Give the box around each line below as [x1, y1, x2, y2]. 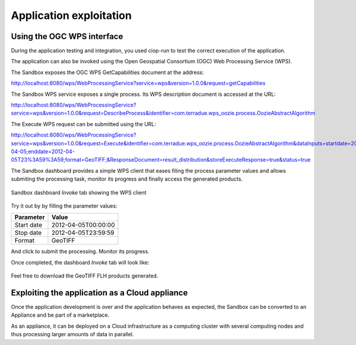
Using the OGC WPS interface [11, 31, 123, 41]
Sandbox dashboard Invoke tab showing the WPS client [11, 189, 147, 196]
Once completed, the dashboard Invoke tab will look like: [11, 259, 150, 266]
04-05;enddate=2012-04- [11, 148, 75, 155]
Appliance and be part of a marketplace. [11, 311, 110, 319]
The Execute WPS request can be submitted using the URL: [11, 120, 157, 127]
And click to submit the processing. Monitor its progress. [11, 248, 150, 255]
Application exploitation [11, 9, 132, 22]
